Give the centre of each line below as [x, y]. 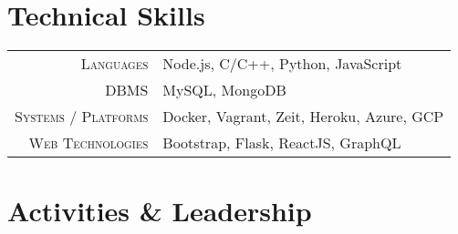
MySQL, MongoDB [224, 90]
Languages [114, 64]
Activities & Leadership [160, 211]
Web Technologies [88, 143]
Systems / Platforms [82, 117]
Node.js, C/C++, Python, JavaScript [282, 64]
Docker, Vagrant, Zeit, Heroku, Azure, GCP [303, 117]
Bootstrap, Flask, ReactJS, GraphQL [282, 143]
